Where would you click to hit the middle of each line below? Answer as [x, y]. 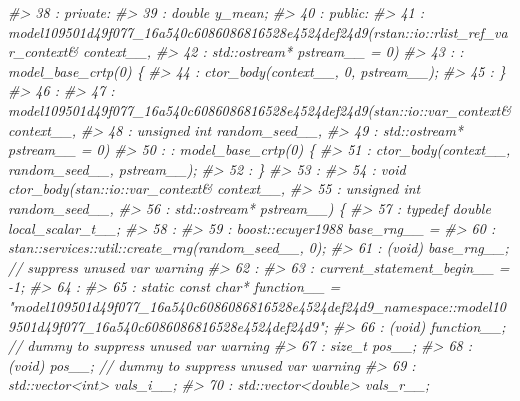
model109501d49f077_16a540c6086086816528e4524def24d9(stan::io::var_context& [259, 109]
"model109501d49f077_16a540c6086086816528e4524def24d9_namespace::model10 [257, 305]
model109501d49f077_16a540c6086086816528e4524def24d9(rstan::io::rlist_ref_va [258, 31]
